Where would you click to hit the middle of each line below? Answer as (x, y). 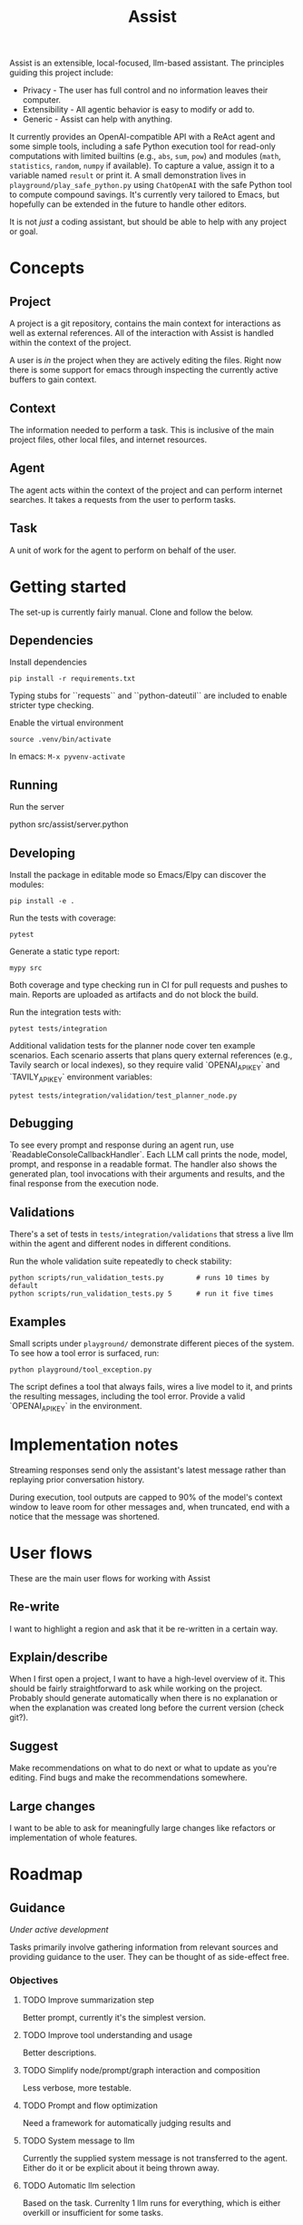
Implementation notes (94, 1445)
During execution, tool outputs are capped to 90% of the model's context (146, 1497)
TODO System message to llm (78, 2141)
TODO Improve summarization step (88, 2000)
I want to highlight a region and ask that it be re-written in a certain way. (144, 1629)
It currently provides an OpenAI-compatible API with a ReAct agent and (142, 137)
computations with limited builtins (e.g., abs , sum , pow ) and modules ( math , (145, 156)
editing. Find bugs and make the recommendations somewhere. (128, 1777)
